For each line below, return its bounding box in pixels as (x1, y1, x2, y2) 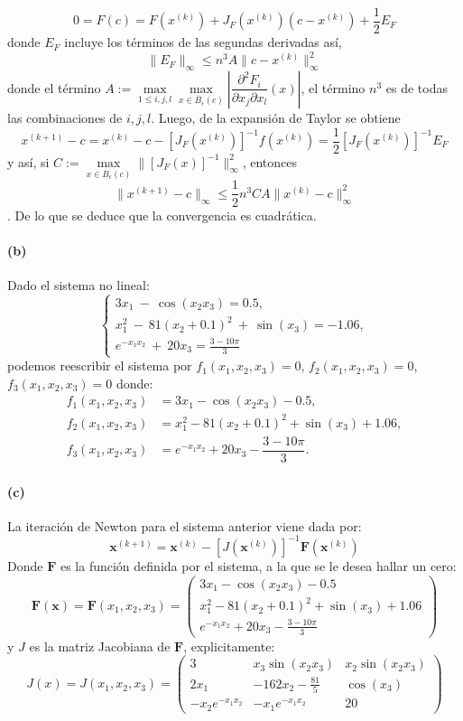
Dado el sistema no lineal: (7, 275, 150, 294)
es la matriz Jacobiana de (29, 636, 171, 655)
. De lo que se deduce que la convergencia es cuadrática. (7, 205, 317, 224)
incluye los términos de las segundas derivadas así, (64, 33, 342, 51)
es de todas (385, 78, 448, 97)
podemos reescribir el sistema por (7, 356, 192, 375)
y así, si (7, 152, 50, 171)
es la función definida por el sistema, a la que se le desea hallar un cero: (60, 556, 457, 575)
